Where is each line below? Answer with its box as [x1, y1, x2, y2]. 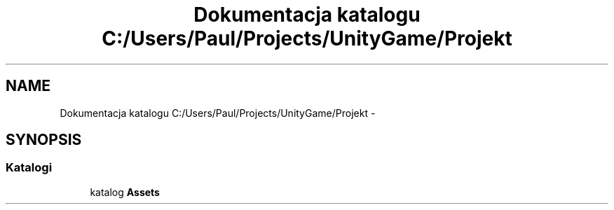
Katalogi [6, 160, 53, 175]
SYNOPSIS [6, 131, 82, 149]
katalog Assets [90, 185, 160, 198]
